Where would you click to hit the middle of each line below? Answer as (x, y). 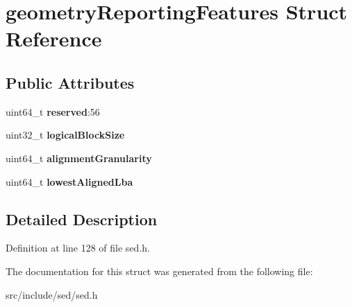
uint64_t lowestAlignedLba (69, 181)
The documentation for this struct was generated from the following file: (159, 271)
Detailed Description (82, 219)
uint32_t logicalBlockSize (65, 135)
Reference (54, 38)
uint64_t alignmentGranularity (79, 158)
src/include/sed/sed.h (52, 294)
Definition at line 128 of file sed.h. (78, 248)
